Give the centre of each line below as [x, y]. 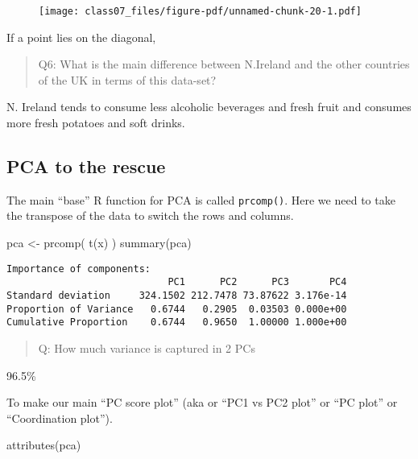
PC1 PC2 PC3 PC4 [257, 282]
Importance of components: [79, 269]
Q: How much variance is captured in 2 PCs [147, 347]
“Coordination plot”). [60, 418]
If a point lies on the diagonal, [81, 37]
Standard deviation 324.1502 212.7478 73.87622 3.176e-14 [177, 295]
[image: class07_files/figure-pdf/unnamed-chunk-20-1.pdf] [200, 11]
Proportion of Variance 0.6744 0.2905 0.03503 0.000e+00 [177, 309]
